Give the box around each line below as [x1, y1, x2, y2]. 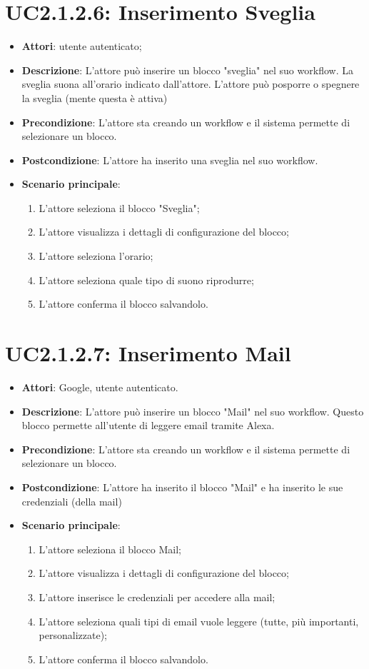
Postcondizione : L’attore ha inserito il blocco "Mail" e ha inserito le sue [21, 479, 343, 494]
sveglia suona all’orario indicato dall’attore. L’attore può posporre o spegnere [21, 76, 360, 91]
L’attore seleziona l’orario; [39, 248, 153, 263]
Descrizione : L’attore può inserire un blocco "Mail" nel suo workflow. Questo [21, 403, 364, 418]
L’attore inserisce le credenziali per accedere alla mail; [39, 589, 276, 604]
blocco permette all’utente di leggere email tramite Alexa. [21, 418, 275, 433]
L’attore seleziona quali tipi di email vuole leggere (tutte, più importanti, [39, 613, 359, 628]
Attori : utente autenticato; [21, 39, 142, 54]
